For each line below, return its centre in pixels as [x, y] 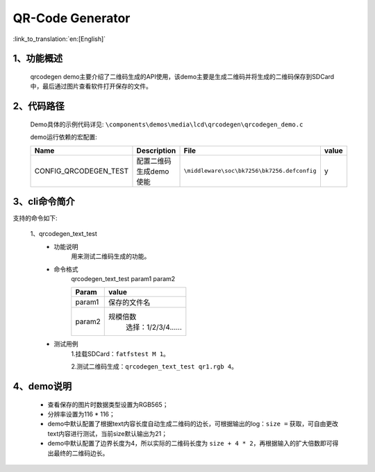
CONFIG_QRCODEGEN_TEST [82, 171]
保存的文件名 [129, 303]
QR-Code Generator [72, 18]
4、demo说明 [42, 386]
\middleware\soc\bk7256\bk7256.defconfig [250, 171]
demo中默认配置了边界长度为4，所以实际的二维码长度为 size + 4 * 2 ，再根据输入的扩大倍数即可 [190, 444]
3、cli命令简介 [44, 201]
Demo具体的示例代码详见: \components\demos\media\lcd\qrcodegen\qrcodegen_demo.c [167, 124]
